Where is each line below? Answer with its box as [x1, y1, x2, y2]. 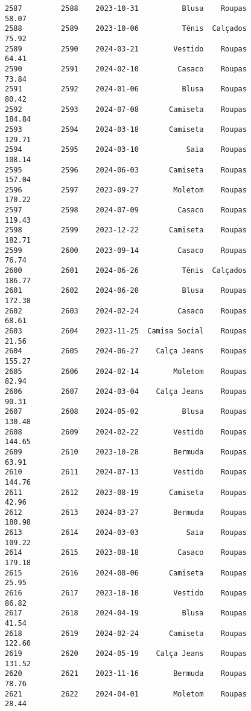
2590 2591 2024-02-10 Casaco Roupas [5, 64, 247, 73]
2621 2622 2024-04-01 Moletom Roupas [5, 689, 247, 698]
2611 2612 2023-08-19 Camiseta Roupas [5, 488, 247, 497]
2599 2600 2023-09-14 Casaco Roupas [5, 246, 247, 255]
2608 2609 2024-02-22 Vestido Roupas [5, 427, 247, 436]
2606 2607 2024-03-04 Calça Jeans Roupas [5, 387, 247, 396]
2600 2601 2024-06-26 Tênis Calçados [5, 266, 247, 275]
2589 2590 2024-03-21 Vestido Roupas [5, 44, 247, 53]
